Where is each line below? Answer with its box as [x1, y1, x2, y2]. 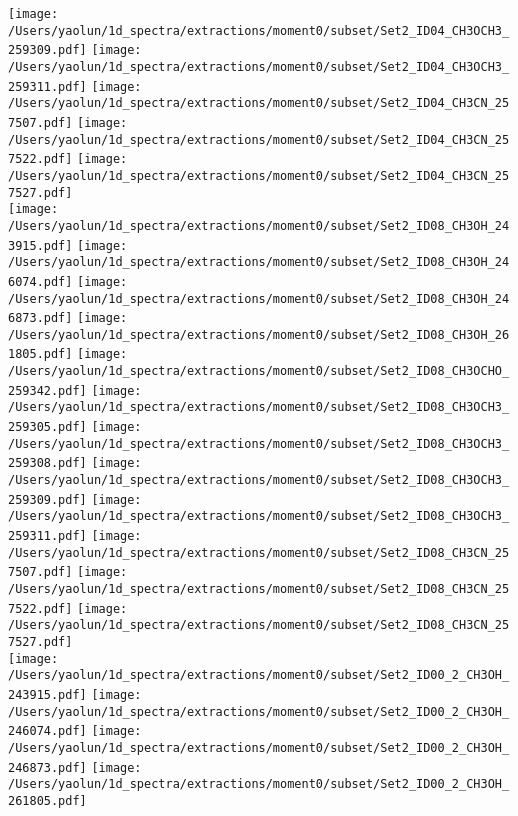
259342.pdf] [8, 383, 87, 398]
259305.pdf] [8, 420, 87, 435]
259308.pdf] [8, 456, 87, 471]
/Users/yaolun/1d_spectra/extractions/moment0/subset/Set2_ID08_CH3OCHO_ [8, 364, 510, 379]
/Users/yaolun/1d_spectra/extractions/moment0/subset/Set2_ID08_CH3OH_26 [8, 327, 510, 342]
